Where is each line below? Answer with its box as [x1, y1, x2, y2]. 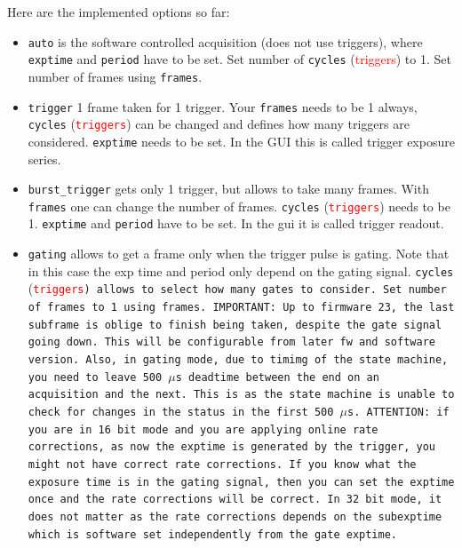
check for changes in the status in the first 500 [28, 406, 334, 418]
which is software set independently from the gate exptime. [28, 528, 398, 541]
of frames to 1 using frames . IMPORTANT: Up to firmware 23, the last [28, 301, 455, 314]
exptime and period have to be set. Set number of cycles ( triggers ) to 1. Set [28, 50, 451, 68]
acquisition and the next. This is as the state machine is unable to [28, 388, 455, 401]
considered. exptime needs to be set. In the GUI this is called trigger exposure [28, 131, 455, 150]
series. [28, 149, 61, 168]
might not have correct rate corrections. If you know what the [28, 457, 417, 471]
